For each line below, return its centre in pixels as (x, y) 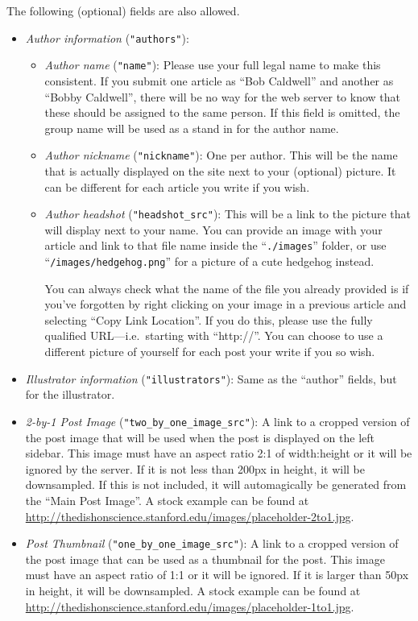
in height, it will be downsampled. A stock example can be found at (193, 590)
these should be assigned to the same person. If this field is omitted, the (222, 112)
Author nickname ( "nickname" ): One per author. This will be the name (221, 155)
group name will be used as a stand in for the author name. (192, 128)
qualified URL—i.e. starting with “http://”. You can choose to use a (214, 335)
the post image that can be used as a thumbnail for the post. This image (205, 559)
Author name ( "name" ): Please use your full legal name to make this (213, 65)
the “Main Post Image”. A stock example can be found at (167, 500)
